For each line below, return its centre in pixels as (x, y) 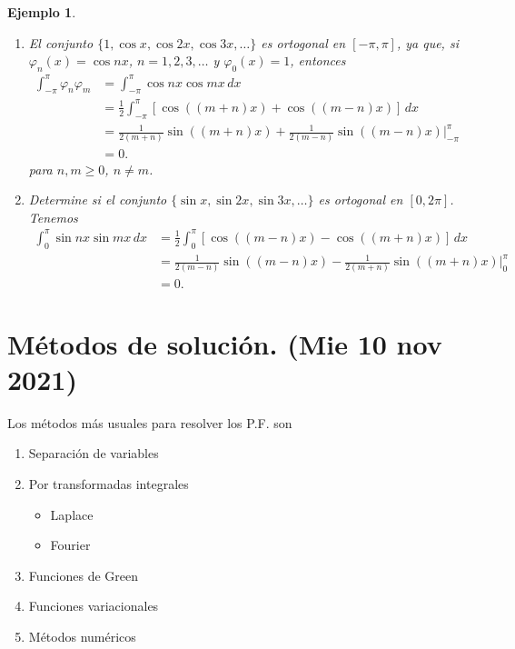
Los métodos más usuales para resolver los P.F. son (150, 422)
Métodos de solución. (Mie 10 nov (225, 343)
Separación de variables (94, 453)
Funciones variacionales (94, 606)
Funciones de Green (83, 575)
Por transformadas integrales (109, 484)
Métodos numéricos (82, 636)
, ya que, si (427, 42)
